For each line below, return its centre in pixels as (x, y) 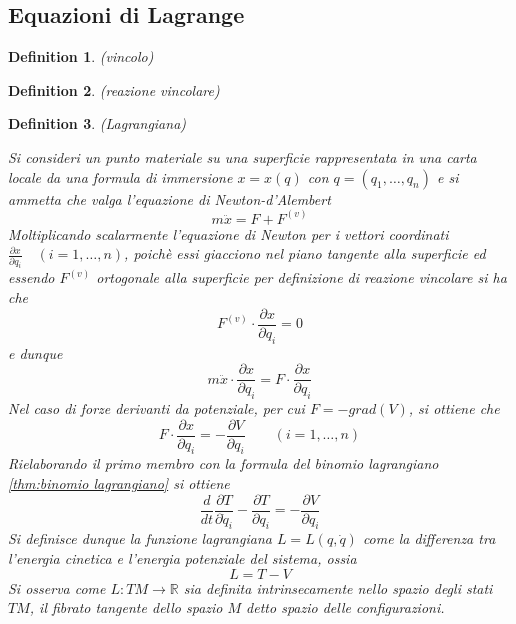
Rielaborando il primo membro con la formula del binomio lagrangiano (223, 463)
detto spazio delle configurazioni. (345, 607)
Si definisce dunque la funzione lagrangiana (140, 538)
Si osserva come (57, 587)
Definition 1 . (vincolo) (81, 56)
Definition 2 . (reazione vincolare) (114, 89)
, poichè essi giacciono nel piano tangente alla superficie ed (305, 253)
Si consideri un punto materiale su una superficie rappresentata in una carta (242, 156)
